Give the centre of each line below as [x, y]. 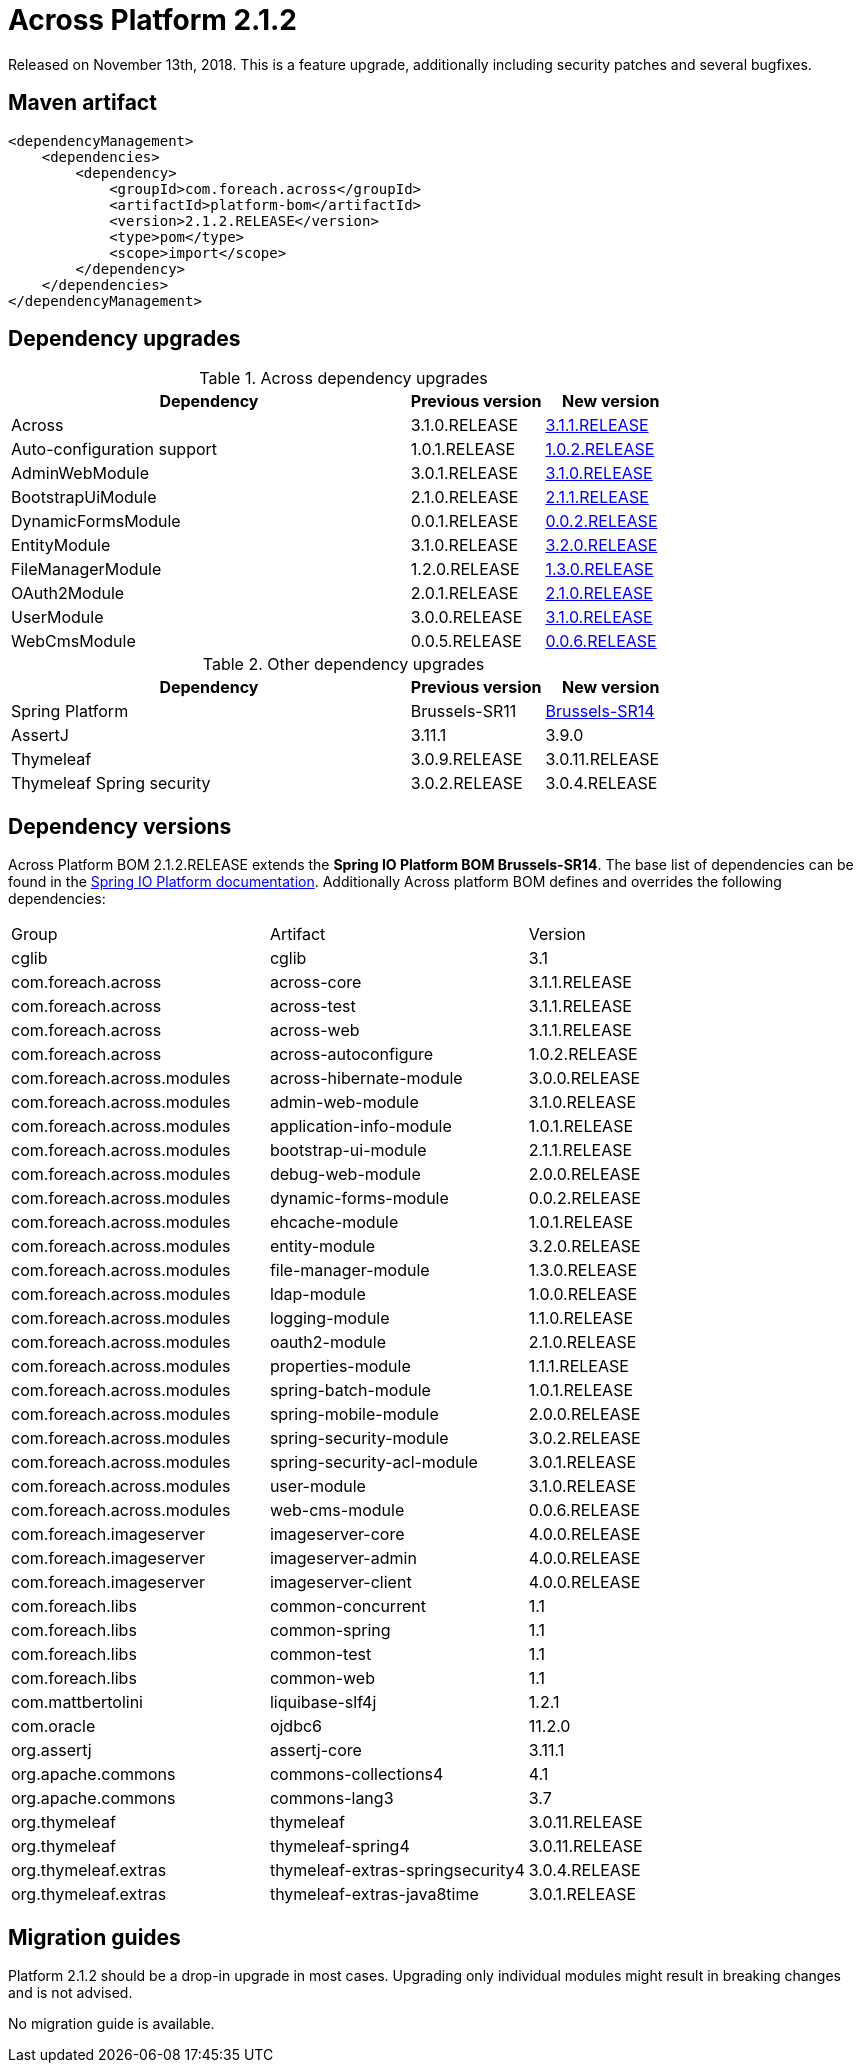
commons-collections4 [356, 1774]
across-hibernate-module [366, 1078]
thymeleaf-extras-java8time [374, 1894]
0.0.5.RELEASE [466, 641]
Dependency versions [120, 826]
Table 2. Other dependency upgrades [343, 664]
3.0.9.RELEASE [466, 759]
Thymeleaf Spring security [111, 783]
